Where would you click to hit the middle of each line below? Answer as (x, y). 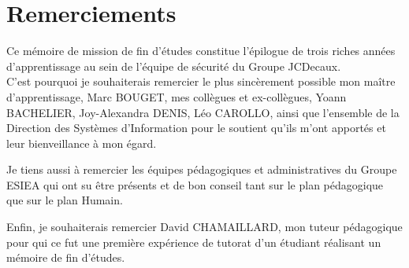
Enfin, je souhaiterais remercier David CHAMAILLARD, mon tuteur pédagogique (204, 227)
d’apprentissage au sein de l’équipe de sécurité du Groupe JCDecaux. (174, 66)
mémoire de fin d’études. (66, 257)
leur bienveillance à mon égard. (82, 143)
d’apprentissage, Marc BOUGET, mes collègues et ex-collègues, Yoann (177, 96)
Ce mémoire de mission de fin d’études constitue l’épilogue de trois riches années (201, 51)
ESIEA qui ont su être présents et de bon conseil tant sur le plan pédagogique (195, 184)
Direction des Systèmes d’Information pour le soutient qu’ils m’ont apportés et (196, 128)
